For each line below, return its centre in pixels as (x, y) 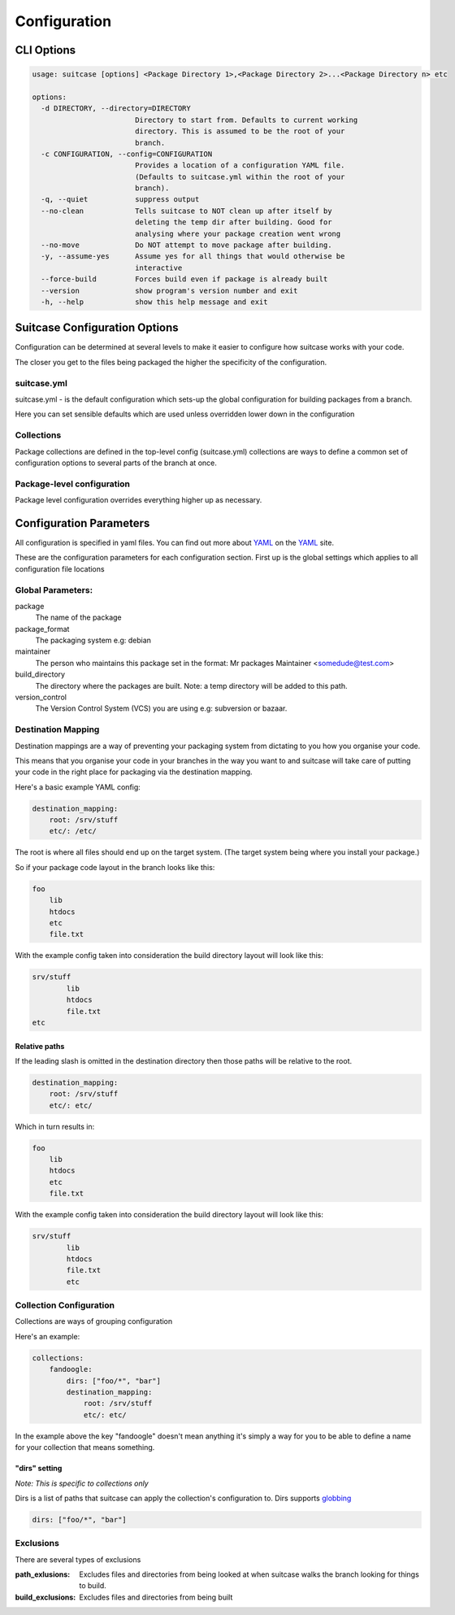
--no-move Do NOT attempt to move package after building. (186, 245)
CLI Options (45, 50)
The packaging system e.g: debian (93, 640)
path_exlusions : (43, 1574)
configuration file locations (60, 568)
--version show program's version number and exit (169, 290)
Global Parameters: (54, 590)
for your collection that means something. (85, 1447)
